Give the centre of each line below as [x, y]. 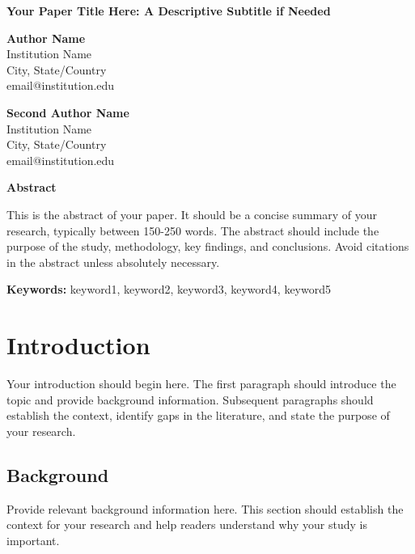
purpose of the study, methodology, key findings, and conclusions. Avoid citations [208, 246]
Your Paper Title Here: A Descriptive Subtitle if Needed [169, 11]
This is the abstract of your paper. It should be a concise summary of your [192, 214]
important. [33, 540]
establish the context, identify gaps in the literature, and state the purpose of [198, 415]
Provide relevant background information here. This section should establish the [205, 508]
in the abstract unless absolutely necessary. [113, 262]
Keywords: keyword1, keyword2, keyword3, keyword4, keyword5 [169, 289]
